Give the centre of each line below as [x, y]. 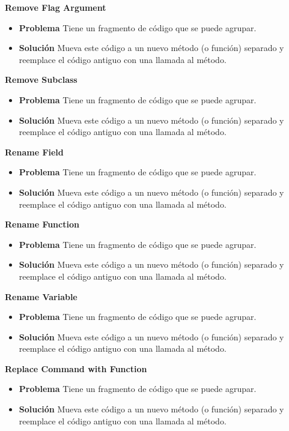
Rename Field [34, 152]
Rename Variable [41, 296]
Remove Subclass [41, 80]
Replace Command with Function [76, 368]
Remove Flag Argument [56, 7]
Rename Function [42, 224]
